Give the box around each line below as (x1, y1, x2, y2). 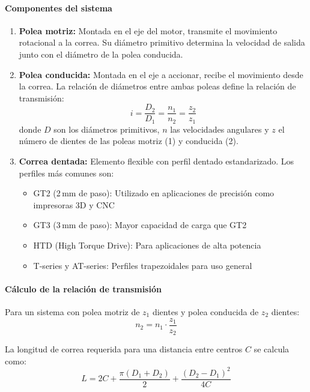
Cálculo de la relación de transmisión (5, 282, 162, 295)
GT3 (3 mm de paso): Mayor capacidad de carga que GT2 (33, 219, 247, 231)
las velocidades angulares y (170, 122, 269, 135)
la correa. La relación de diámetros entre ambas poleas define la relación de (19, 80, 296, 92)
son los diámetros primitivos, (53, 122, 160, 135)
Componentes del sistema (5, 1, 112, 14)
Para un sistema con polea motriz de (5, 306, 140, 318)
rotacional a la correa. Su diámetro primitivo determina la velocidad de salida (19, 36, 305, 49)
